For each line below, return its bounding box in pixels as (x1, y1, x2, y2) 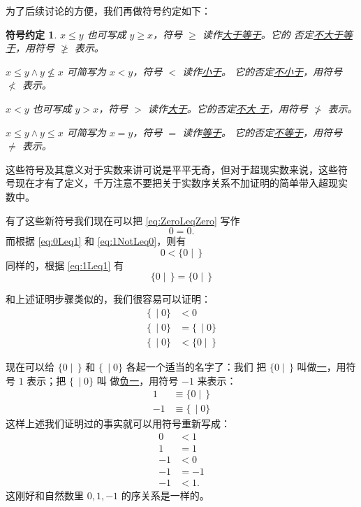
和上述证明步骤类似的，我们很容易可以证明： (6, 292, 211, 306)
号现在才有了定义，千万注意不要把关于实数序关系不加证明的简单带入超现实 (6, 176, 348, 190)
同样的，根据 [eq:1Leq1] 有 (6, 257, 124, 272)
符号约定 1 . (6, 27, 57, 41)
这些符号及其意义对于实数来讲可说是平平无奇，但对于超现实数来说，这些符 (6, 162, 348, 176)
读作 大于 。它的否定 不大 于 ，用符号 (147, 101, 308, 115)
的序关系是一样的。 (121, 488, 209, 502)
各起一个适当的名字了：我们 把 (126, 359, 267, 373)
